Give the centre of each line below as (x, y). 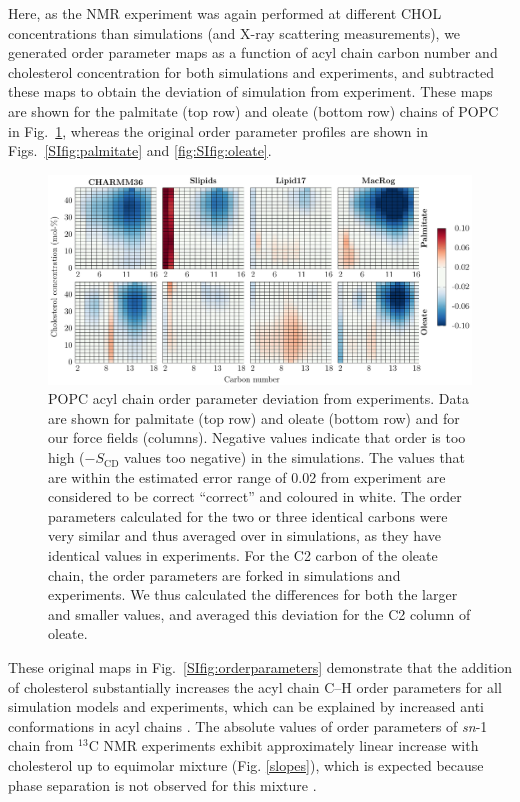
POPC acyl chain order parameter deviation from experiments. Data (258, 398)
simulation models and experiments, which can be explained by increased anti (246, 706)
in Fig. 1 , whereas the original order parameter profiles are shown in (218, 130)
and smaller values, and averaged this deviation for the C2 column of (259, 613)
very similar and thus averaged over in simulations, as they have (244, 535)
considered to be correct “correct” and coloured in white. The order (255, 496)
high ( (66, 457)
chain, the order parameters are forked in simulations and (224, 574)
